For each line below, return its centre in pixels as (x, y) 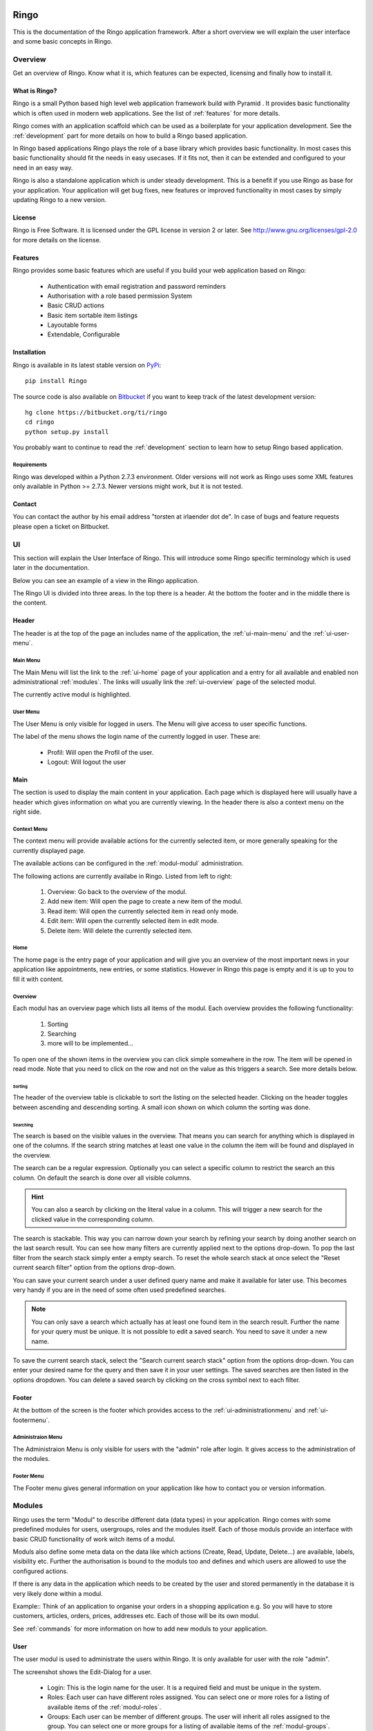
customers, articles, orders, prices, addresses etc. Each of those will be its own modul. (136, 1616)
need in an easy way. (43, 168)
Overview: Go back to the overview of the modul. (117, 892)
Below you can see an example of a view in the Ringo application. (106, 580)
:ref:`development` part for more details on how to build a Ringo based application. (130, 136)
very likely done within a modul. (58, 1593)
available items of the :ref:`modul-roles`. (104, 1707)
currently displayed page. (49, 850)
